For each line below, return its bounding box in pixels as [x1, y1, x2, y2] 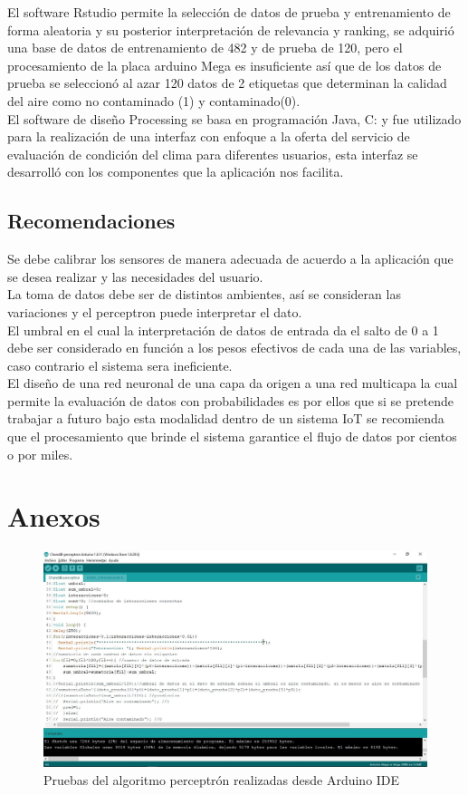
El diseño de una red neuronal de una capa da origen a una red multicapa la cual [7, 373, 458, 393]
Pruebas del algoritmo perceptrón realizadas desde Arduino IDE [43, 771, 400, 790]
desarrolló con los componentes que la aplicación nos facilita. [7, 162, 344, 181]
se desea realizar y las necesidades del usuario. [7, 267, 263, 286]
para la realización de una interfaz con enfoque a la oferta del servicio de [7, 127, 410, 146]
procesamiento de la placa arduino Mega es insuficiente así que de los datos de [7, 55, 442, 74]
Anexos [7, 498, 100, 535]
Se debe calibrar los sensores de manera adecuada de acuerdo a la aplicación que [7, 249, 454, 268]
